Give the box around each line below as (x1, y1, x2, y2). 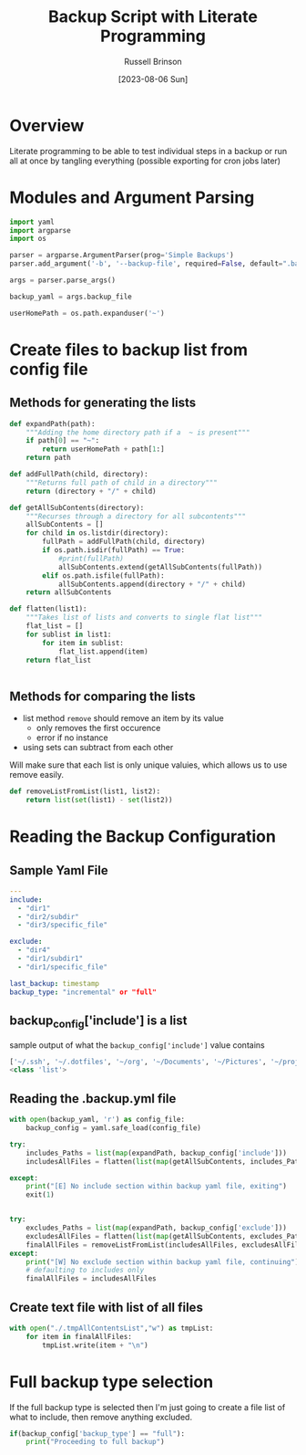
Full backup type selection (9, 1371, 214, 1392)
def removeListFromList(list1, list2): (9, 787, 161, 796)
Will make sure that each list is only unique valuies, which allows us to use (9, 759, 288, 770)
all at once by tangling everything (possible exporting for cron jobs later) (9, 155, 280, 166)
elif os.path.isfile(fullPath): (42, 570, 166, 581)
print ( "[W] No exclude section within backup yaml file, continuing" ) (25, 1257, 300, 1266)
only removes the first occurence (36, 723, 161, 734)
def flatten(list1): (9, 604, 88, 613)
